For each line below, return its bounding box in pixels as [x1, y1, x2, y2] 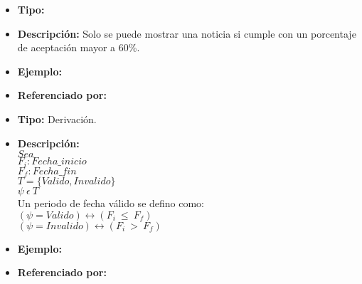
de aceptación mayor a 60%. [17, 40, 140, 55]
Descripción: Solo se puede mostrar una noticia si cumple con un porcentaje [17, 26, 356, 41]
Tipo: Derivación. [17, 111, 97, 126]
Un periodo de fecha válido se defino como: [17, 196, 205, 211]
